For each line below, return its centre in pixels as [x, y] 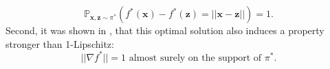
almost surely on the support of [195, 58]
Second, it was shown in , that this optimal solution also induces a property [165, 30]
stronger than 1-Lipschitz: [60, 43]
